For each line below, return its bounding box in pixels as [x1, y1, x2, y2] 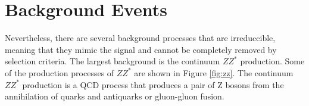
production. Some [240, 55, 305, 67]
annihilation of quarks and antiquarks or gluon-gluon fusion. [5, 90, 224, 102]
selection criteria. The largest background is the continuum [5, 55, 220, 67]
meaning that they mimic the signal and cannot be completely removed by [5, 43, 277, 55]
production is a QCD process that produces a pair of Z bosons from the [22, 78, 284, 91]
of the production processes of [5, 66, 114, 79]
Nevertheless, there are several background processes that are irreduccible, [5, 32, 276, 44]
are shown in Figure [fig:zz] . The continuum [134, 66, 294, 79]
